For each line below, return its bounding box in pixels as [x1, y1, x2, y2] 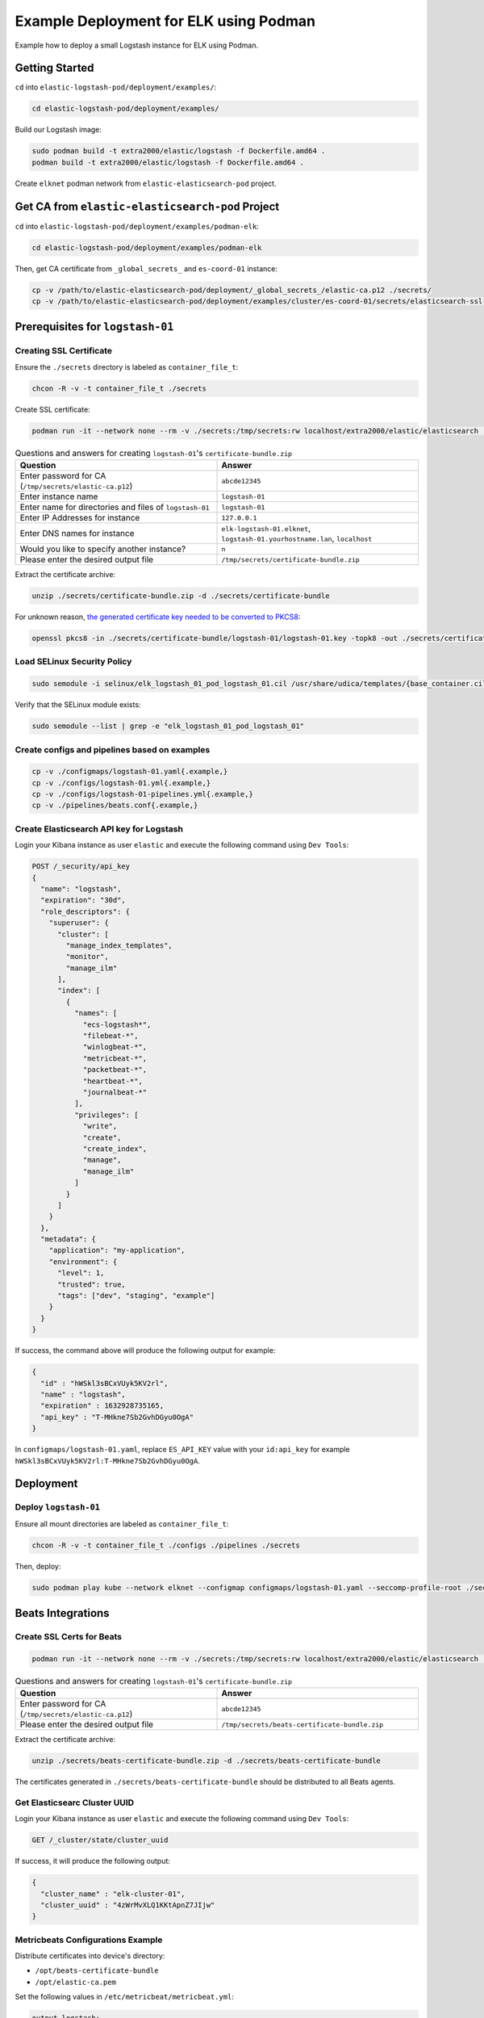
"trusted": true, [57, 1279, 127, 1289]
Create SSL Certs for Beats [15, 1631, 123, 1642]
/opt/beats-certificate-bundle [35, 1966, 159, 1975]
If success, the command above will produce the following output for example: [15, 1346, 276, 1355]
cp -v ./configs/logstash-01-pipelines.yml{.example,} [31, 789, 253, 799]
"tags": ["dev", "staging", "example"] [57, 1292, 215, 1300]
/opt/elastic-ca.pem [35, 1978, 117, 1987]
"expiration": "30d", [40, 896, 127, 905]
